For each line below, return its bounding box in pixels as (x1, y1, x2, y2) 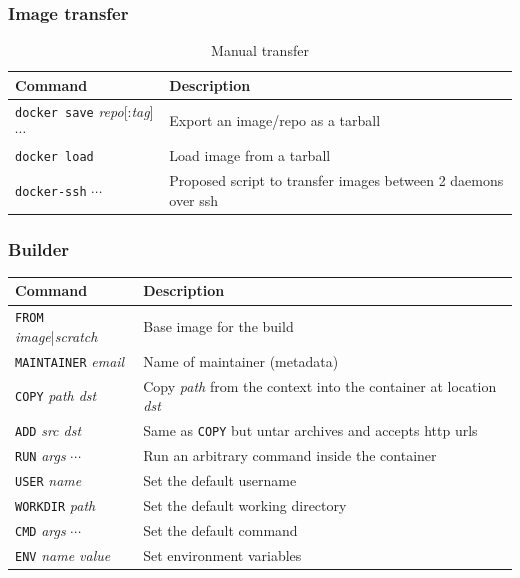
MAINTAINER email (15, 350, 125, 371)
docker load (15, 150, 94, 165)
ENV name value (15, 544, 111, 565)
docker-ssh (15, 184, 87, 199)
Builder (8, 236, 70, 261)
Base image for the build (143, 316, 294, 337)
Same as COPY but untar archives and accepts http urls (143, 420, 478, 441)
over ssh (169, 189, 219, 210)
